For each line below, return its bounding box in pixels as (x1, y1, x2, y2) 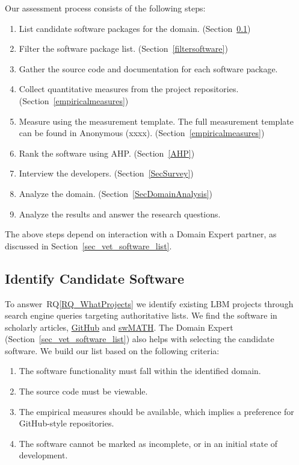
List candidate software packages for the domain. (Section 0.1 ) (19, 22, 251, 34)
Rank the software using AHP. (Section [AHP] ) (19, 146, 195, 159)
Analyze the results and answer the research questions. (19, 207, 221, 220)
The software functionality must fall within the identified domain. (19, 364, 261, 377)
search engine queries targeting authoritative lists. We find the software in (5, 309, 277, 322)
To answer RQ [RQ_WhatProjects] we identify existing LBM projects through (5, 297, 294, 310)
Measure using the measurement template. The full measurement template (19, 114, 294, 127)
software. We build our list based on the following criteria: (5, 344, 220, 357)
